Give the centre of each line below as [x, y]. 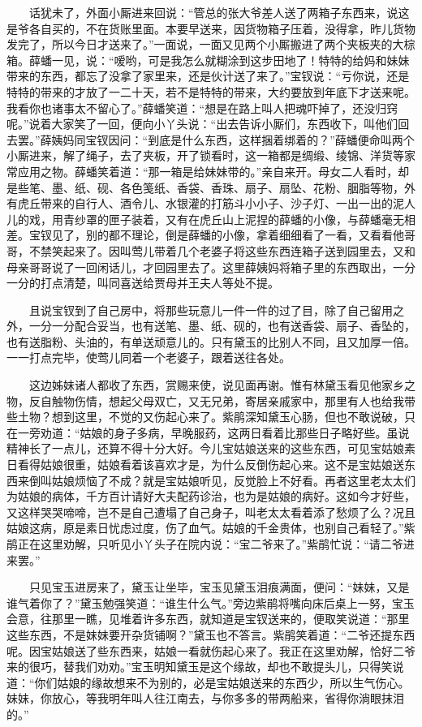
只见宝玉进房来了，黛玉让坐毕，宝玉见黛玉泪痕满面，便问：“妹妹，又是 [219, 587]
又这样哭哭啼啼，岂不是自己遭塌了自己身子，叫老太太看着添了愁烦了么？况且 [211, 512]
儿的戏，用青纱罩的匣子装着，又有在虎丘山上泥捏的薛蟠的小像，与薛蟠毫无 [205, 219]
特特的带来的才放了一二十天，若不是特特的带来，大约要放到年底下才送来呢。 [211, 91]
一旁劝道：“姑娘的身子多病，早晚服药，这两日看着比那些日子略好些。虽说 [213, 432]
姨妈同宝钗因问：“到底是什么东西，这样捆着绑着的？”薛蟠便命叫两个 [233, 139]
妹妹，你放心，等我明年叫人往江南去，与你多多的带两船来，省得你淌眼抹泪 [205, 698]
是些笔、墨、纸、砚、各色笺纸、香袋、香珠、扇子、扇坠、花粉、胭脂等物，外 [211, 187]
